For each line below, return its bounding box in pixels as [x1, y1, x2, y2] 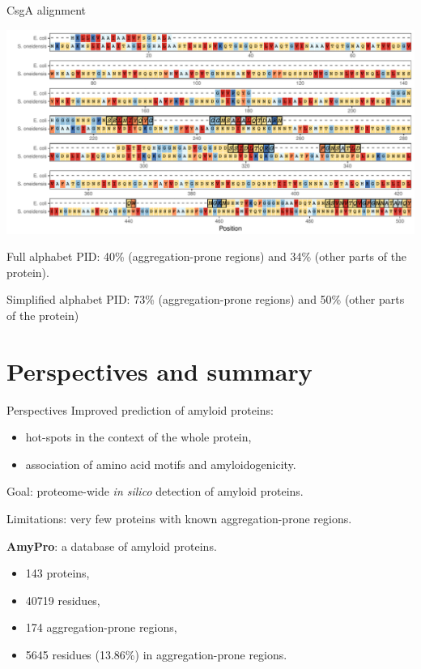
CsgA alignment [6, 2, 87, 18]
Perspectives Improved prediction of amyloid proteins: [6, 401, 274, 418]
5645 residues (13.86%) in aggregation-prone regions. [25, 646, 287, 663]
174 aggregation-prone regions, [25, 619, 177, 636]
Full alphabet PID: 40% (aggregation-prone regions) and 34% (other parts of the [6, 248, 407, 265]
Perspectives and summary [6, 354, 313, 387]
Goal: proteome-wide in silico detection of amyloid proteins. [6, 483, 304, 500]
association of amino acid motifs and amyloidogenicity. [25, 455, 296, 472]
